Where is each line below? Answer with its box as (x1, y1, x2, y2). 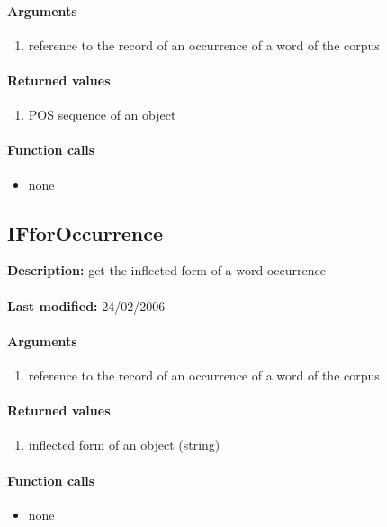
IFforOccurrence (7, 219, 163, 246)
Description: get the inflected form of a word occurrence (7, 261, 326, 280)
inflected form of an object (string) (28, 435, 220, 454)
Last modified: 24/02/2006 (7, 296, 166, 315)
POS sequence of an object (28, 105, 176, 124)
